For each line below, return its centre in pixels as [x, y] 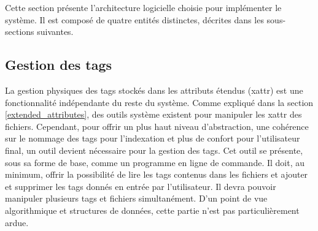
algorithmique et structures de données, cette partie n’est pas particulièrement [152, 210]
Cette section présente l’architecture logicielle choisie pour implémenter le [143, 7]
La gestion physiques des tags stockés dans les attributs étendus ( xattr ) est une [154, 90]
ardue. [17, 222]
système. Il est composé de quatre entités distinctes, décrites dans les [134, 19]
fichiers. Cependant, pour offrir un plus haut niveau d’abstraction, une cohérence [157, 126]
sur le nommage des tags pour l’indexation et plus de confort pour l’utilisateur [153, 138]
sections [20, 32]
